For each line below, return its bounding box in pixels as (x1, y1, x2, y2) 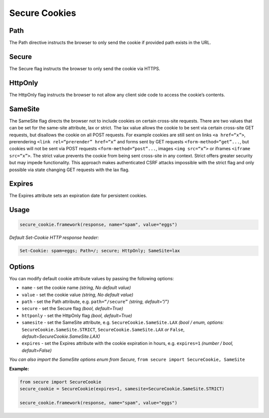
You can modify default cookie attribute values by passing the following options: (9, 275, 174, 281)
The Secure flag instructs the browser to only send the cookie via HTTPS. (9, 65, 160, 72)
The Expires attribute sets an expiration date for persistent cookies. (9, 193, 147, 199)
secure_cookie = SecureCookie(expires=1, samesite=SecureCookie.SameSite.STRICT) (19, 386, 225, 392)
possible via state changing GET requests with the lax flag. (9, 167, 130, 173)
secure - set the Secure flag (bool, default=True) (21, 306, 124, 312)
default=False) (21, 347, 52, 353)
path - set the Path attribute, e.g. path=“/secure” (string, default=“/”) (21, 299, 169, 305)
